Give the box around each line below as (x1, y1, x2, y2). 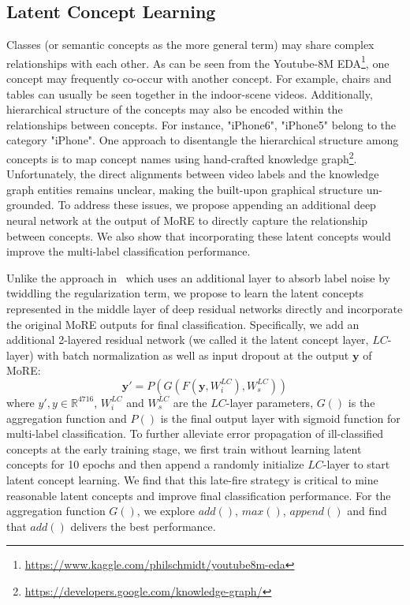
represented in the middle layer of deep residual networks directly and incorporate (6, 301, 403, 317)
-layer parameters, (225, 394, 314, 410)
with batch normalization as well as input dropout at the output (37, 346, 349, 363)
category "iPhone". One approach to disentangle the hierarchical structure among (6, 132, 399, 148)
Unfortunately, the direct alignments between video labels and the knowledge (6, 166, 379, 182)
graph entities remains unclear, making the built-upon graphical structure (6, 181, 363, 197)
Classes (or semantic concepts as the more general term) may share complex (6, 36, 375, 53)
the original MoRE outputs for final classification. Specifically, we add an (6, 316, 360, 332)
